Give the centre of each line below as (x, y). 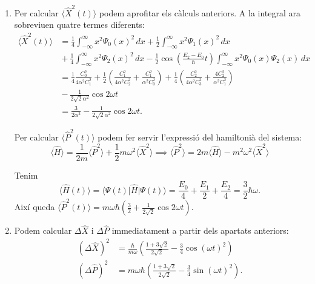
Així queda (35, 207)
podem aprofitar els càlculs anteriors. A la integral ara (200, 12)
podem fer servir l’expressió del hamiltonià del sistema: (200, 137)
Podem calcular (43, 230)
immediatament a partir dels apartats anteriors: (200, 230)
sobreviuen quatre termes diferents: (79, 25)
